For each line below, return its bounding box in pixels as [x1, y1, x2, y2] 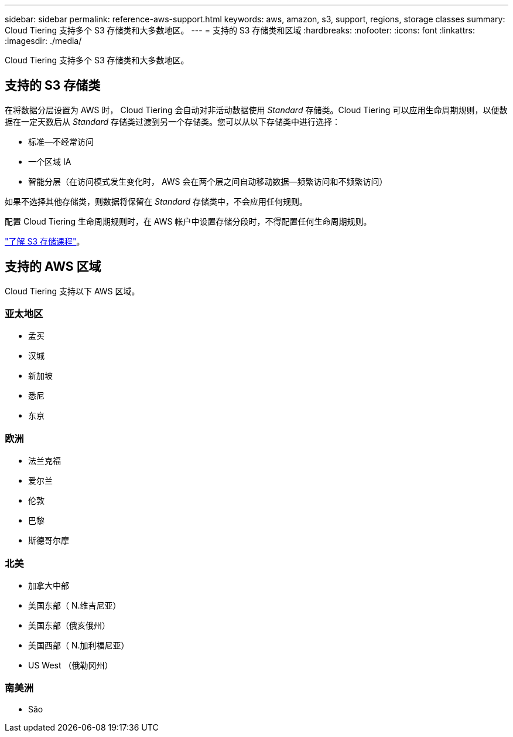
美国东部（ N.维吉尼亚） [28, 600, 121, 610]
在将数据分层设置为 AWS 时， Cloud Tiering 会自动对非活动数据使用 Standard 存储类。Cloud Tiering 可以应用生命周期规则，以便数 [5, 104, 508, 115]
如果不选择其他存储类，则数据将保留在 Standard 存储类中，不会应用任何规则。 [5, 196, 307, 206]
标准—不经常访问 [28, 136, 94, 147]
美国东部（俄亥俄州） [28, 620, 110, 630]
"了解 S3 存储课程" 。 [5, 236, 85, 246]
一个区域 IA [28, 156, 71, 167]
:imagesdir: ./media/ [5, 36, 82, 46]
